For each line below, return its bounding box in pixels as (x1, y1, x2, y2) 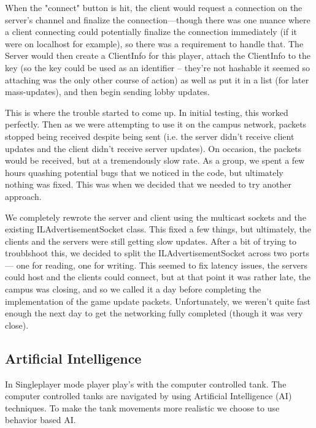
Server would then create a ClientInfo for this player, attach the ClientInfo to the (5, 49, 311, 62)
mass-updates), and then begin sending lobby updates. (5, 85, 210, 98)
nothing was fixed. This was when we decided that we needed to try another (5, 178, 291, 191)
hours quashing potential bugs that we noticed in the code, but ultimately (5, 166, 283, 178)
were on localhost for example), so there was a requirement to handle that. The (5, 37, 304, 50)
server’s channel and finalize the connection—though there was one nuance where (5, 13, 310, 26)
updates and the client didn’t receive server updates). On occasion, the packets (5, 142, 302, 155)
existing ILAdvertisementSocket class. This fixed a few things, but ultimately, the (5, 223, 311, 235)
